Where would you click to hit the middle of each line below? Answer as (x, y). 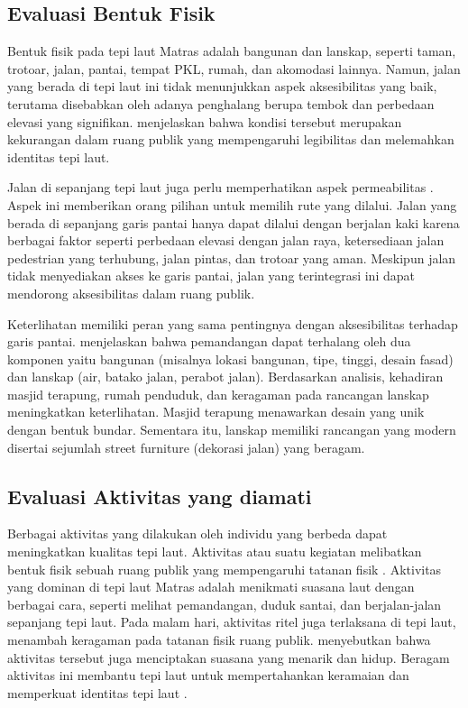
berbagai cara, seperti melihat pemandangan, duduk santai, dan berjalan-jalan (225, 604)
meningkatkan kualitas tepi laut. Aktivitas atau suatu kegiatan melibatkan (215, 552)
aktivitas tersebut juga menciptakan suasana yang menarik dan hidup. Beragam (229, 657)
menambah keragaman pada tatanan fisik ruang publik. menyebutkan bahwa (219, 640)
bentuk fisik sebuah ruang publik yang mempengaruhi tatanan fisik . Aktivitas (225, 569)
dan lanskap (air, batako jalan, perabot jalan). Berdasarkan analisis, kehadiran (225, 377)
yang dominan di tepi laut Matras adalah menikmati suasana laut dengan (211, 587)
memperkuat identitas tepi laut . (97, 692)
